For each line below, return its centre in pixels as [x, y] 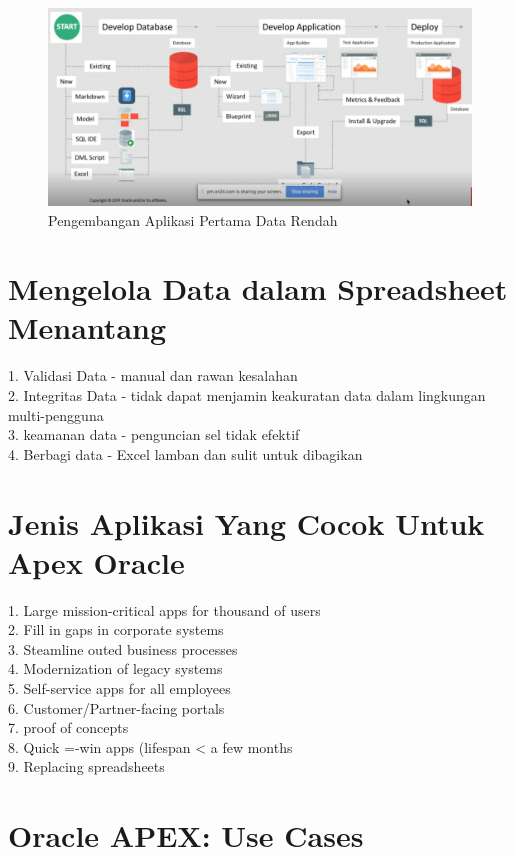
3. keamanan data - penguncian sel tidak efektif [154, 434]
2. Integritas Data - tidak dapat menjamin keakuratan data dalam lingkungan [247, 395]
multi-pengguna [56, 414]
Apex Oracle [96, 561]
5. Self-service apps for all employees [119, 688]
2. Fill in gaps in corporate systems [116, 629]
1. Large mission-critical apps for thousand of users [164, 609]
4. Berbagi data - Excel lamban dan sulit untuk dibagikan [185, 453]
